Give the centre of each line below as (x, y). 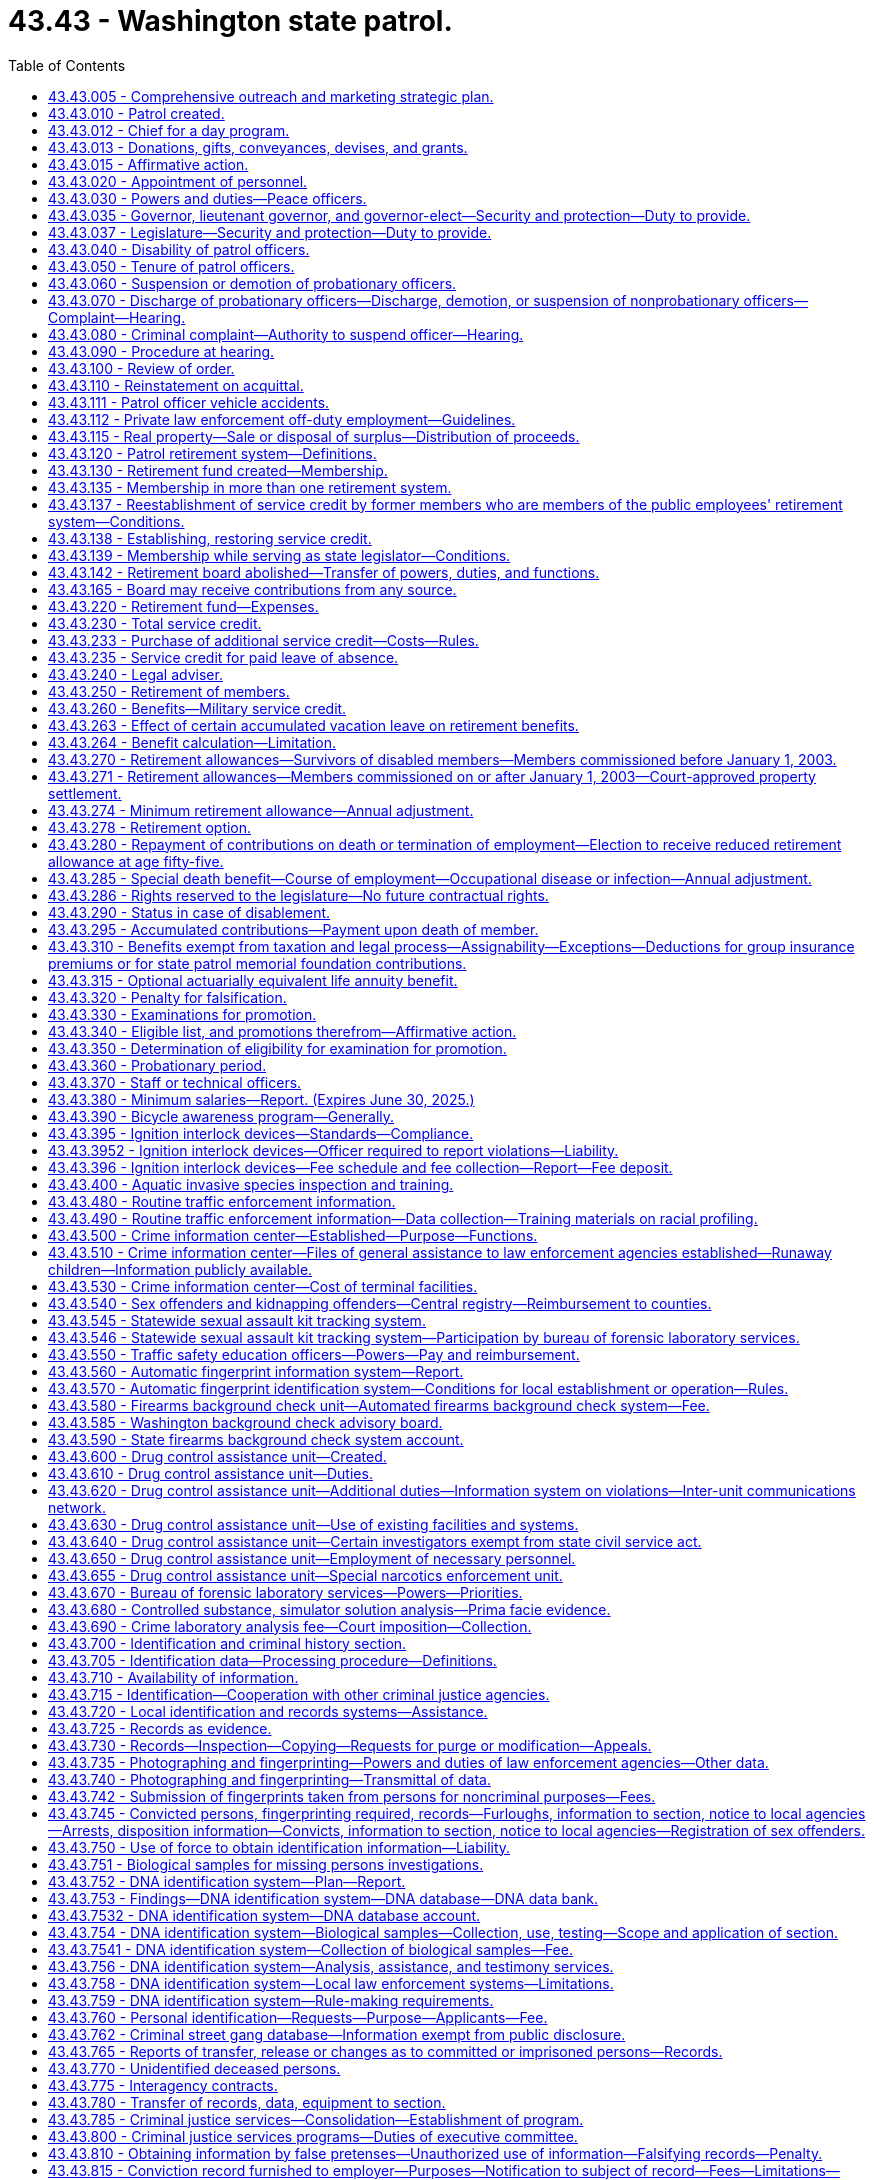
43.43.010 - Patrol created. (136, 113)
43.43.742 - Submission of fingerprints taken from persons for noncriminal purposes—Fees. (352, 1796)
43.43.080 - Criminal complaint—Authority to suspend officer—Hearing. (286, 334)
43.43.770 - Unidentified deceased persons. (194, 2068)
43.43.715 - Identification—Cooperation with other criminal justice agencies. (299, 1694)
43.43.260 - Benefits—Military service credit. (197, 708)
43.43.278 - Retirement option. (150, 827)
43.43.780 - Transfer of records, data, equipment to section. (247, 2102)
